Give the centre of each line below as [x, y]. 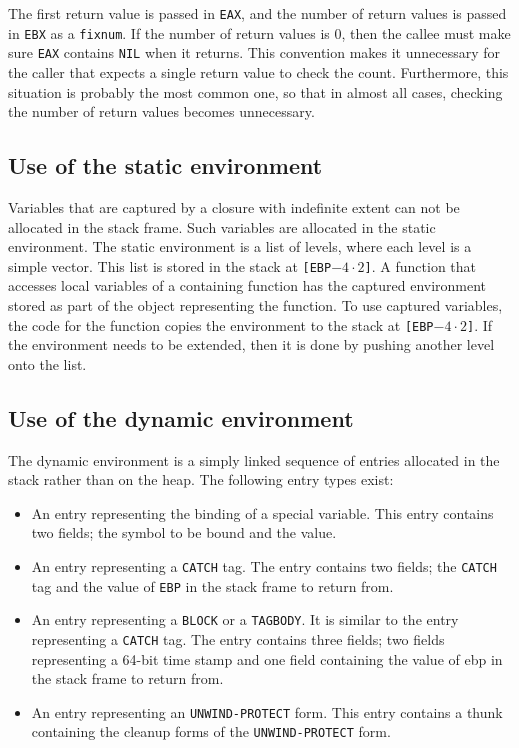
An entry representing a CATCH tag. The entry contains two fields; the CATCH [264, 566]
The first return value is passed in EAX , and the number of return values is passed [257, 13]
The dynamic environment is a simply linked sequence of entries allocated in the [254, 459]
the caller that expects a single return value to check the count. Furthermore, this [258, 71]
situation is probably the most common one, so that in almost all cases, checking [255, 91]
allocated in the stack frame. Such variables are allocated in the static [222, 226]
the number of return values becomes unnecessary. [161, 111]
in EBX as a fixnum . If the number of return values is [169, 32]
